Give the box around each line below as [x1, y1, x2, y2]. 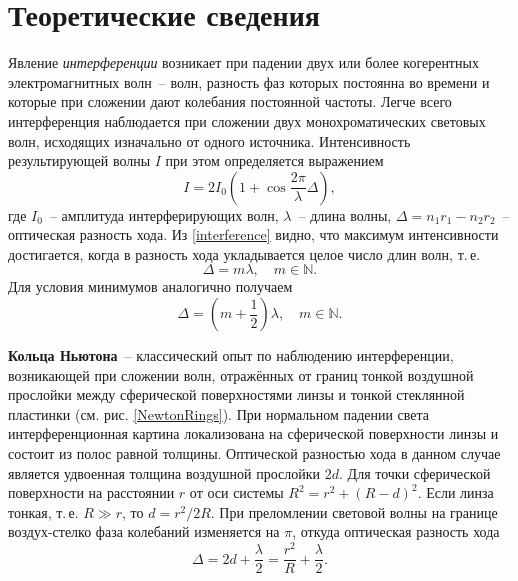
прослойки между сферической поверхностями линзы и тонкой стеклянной [8, 384, 465, 405]
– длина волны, [298, 204, 392, 225]
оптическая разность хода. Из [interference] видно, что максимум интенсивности [8, 224, 499, 245]
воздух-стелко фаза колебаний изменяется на [8, 521, 280, 542]
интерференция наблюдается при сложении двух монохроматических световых [8, 110, 486, 131]
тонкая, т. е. [8, 501, 79, 522]
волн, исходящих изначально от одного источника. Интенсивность [8, 130, 411, 151]
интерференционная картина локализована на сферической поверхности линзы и [8, 423, 499, 444]
